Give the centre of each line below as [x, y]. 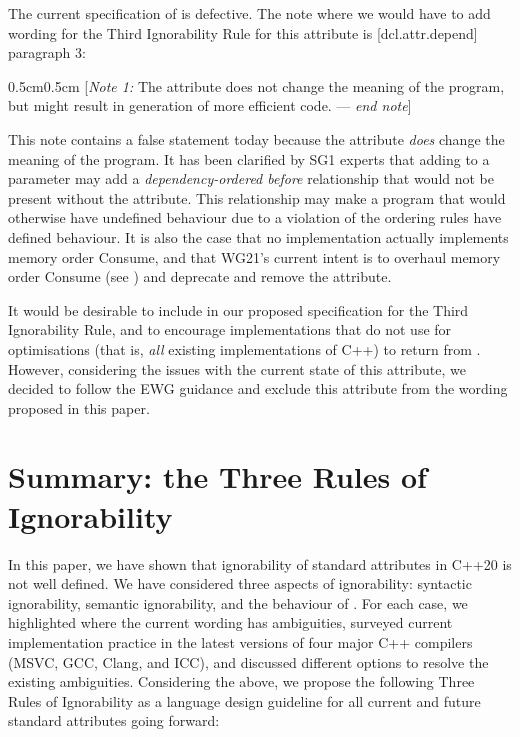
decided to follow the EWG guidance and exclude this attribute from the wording [258, 388]
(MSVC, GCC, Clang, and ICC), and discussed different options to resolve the [248, 661]
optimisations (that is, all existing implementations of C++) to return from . [244, 348]
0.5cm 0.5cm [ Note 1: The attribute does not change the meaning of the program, [256, 85]
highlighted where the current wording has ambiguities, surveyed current [230, 622]
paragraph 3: [47, 52]
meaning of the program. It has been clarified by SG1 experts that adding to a [249, 158]
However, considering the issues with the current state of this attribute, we [237, 368]
